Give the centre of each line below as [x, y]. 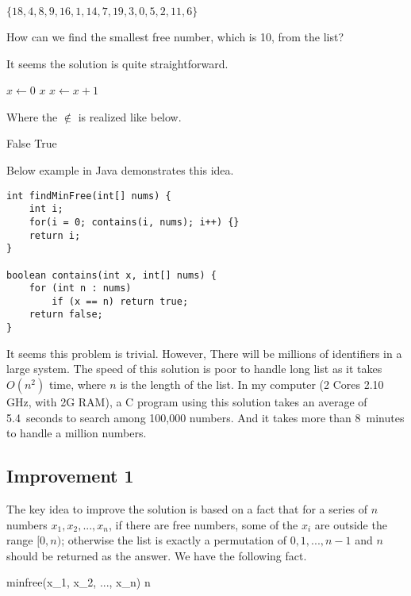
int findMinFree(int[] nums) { [89, 196]
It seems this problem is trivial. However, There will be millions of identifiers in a [204, 353]
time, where [77, 384]
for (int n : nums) [80, 288]
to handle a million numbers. [77, 433]
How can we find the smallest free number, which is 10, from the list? [175, 37]
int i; [46, 209]
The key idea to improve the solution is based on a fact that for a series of [187, 508]
